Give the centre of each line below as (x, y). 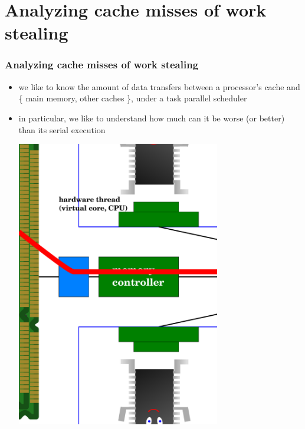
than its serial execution (62, 129)
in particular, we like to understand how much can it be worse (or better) (152, 118)
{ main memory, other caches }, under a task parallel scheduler (133, 98)
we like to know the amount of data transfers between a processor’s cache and (159, 86)
